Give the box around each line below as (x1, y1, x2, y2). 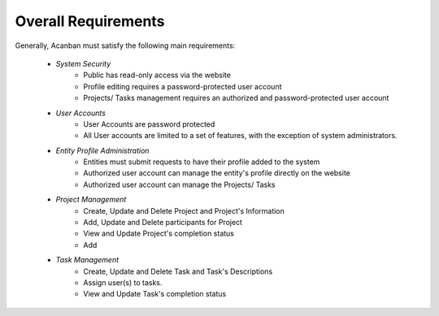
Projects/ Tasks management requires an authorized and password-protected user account (83, 93, 389, 103)
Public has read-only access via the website (83, 70, 232, 80)
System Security (55, 58, 111, 68)
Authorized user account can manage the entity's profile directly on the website (83, 168, 351, 178)
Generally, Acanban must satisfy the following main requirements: (15, 41, 236, 50)
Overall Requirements (15, 12, 165, 30)
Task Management (55, 255, 120, 265)
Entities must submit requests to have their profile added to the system (83, 157, 320, 167)
